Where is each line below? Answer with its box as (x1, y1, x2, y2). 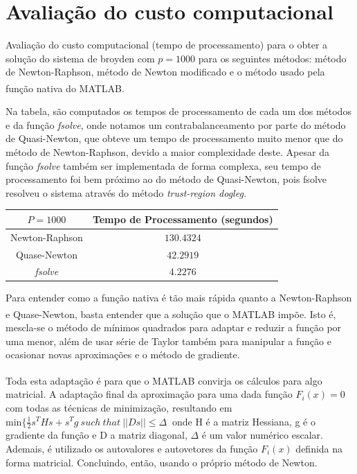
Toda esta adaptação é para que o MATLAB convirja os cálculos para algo (6, 373, 322, 387)
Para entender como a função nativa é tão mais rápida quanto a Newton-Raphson (6, 290, 352, 305)
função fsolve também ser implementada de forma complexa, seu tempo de (6, 158, 321, 173)
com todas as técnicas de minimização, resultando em (6, 400, 232, 414)
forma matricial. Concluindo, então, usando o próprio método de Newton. (6, 455, 318, 469)
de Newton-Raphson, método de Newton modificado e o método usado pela (6, 64, 325, 79)
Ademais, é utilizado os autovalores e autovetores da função (6, 441, 258, 455)
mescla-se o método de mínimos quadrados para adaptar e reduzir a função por (6, 320, 342, 335)
